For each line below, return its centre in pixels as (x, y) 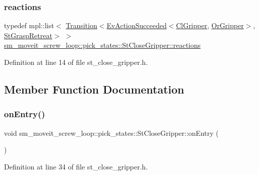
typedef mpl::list (29, 25)
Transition (81, 25)
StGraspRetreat (28, 35)
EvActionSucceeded (137, 25)
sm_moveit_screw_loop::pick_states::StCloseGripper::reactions (102, 45)
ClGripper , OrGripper (210, 25)
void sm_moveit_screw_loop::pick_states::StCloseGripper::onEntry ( (111, 133)
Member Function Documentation (94, 89)
